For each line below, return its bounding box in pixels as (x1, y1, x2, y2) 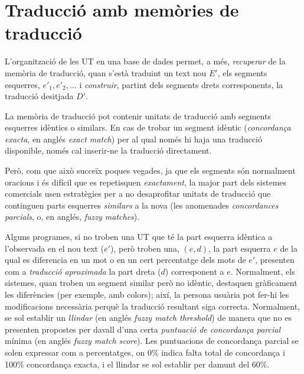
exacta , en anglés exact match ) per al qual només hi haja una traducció (5, 132, 262, 145)
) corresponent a (165, 265, 224, 277)
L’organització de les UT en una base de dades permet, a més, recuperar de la (5, 55, 286, 67)
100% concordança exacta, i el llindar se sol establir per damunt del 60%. (5, 357, 270, 370)
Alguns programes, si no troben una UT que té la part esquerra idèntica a (5, 230, 273, 243)
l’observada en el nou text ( (5, 242, 104, 254)
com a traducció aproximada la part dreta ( (5, 265, 161, 277)
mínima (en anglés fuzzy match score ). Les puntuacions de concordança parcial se (5, 334, 299, 347)
